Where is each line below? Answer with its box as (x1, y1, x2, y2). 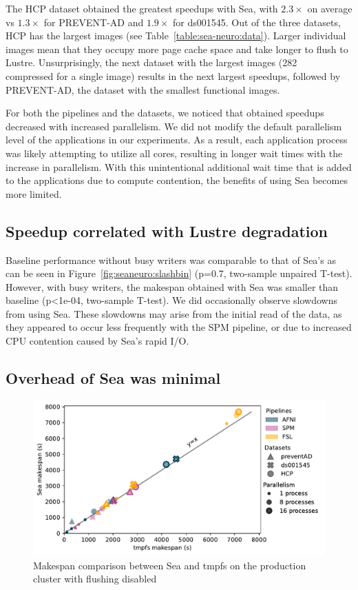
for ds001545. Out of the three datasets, (173, 14, 341, 29)
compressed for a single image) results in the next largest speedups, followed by (6, 68, 341, 83)
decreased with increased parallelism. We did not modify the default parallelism (6, 119, 342, 133)
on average (307, 1, 352, 15)
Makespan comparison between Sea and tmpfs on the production (33, 558, 306, 572)
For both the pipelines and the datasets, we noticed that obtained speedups (6, 105, 324, 120)
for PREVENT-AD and (43, 14, 144, 29)
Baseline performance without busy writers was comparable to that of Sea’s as (6, 252, 336, 267)
